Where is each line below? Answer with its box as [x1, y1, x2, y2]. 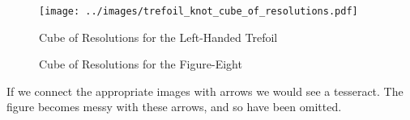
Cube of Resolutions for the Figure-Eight [39, 56, 242, 72]
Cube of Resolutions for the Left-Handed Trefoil [39, 28, 278, 45]
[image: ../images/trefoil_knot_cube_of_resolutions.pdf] [39, 6, 358, 17]
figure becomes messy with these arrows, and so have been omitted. [6, 98, 342, 115]
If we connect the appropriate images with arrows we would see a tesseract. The [6, 82, 404, 99]
